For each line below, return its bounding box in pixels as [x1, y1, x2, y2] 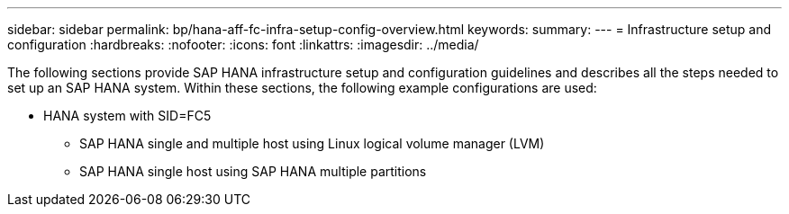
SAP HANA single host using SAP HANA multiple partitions [79, 164, 427, 179]
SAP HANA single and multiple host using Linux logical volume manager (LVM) [79, 136, 545, 151]
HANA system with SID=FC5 [43, 108, 212, 123]
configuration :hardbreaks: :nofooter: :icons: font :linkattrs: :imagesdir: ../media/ [7, 37, 479, 52]
